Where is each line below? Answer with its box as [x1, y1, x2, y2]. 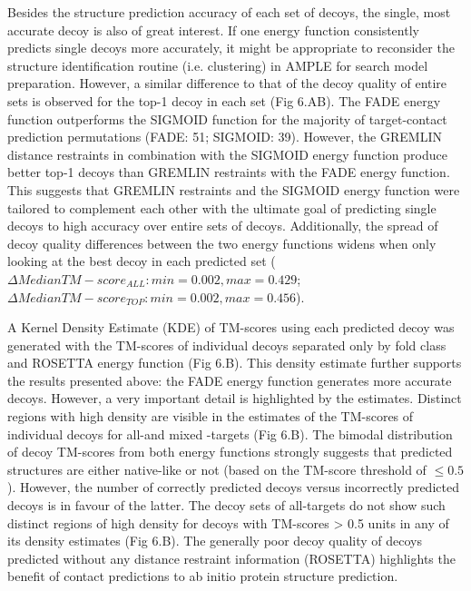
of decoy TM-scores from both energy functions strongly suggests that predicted [7, 442, 453, 461]
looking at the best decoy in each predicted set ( [7, 251, 276, 271]
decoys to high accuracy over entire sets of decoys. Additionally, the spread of [7, 216, 438, 235]
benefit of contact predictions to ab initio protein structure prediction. [7, 566, 398, 586]
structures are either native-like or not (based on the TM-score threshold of [7, 459, 427, 478]
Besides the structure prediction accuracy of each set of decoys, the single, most [7, 3, 451, 21]
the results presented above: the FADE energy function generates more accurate [7, 370, 452, 389]
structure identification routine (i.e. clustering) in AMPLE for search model [7, 55, 428, 74]
